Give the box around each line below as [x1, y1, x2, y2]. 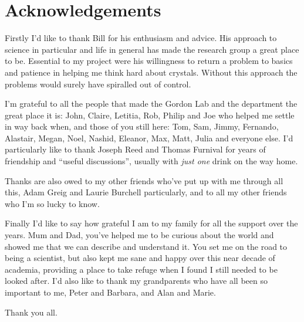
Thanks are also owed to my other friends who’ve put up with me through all [5, 174, 283, 187]
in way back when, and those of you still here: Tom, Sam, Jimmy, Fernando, [5, 120, 279, 133]
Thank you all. [5, 306, 58, 318]
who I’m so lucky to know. [5, 197, 100, 209]
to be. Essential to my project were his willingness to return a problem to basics [5, 55, 293, 67]
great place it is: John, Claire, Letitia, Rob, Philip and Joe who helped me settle [5, 109, 295, 121]
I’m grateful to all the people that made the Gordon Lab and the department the [5, 97, 298, 110]
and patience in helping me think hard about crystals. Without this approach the [5, 66, 298, 78]
